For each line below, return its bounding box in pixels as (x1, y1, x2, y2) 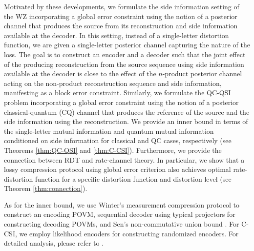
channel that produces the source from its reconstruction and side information (4, 21, 238, 31)
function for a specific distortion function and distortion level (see (35, 173, 232, 184)
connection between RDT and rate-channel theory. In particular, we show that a (4, 154, 245, 165)
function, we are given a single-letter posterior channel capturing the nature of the (4, 40, 251, 50)
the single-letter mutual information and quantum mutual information (4, 125, 214, 136)
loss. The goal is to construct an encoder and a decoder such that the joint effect (4, 49, 246, 59)
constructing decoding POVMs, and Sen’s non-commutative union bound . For (4, 219, 239, 229)
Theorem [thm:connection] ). (4, 183, 87, 193)
